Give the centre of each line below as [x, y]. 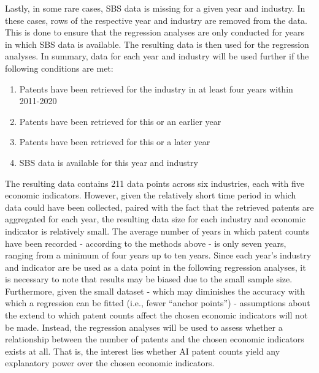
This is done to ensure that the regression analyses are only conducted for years [155, 32]
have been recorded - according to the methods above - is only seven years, [146, 243]
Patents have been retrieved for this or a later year [115, 142]
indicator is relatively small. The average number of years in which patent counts [157, 231]
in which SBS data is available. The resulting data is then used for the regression [157, 44]
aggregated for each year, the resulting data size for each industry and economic [156, 219]
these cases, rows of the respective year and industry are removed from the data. [156, 20]
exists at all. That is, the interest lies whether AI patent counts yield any [143, 351]
